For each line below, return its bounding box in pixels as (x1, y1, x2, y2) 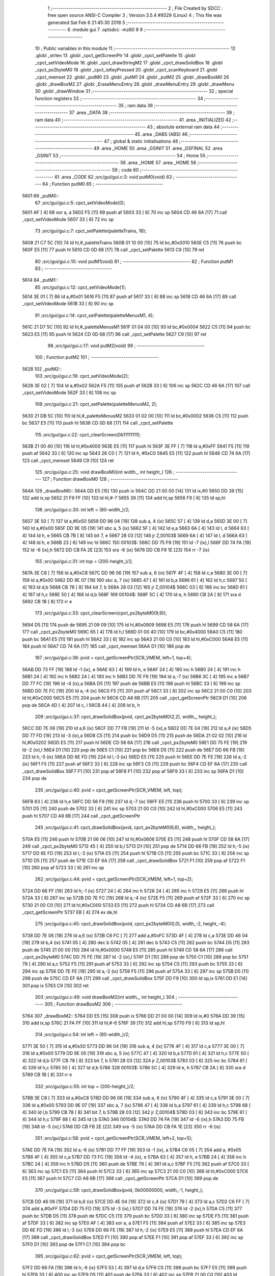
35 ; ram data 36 (118, 103, 153, 109)
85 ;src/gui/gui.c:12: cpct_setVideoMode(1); (35, 284, 127, 290)
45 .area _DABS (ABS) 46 (134, 131, 188, 137)
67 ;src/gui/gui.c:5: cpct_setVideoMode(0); (35, 200, 125, 206)
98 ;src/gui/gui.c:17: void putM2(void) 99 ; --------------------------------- (47, 342, 205, 349)
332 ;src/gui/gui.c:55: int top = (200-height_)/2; (35, 1083, 135, 1089)
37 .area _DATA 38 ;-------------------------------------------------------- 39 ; (69, 110, 235, 116)
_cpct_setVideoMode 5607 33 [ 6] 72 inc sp (22, 216, 114, 222)
